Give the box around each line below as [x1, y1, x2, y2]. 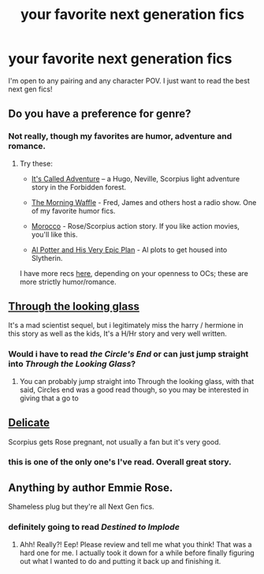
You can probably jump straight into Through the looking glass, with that [19, 376, 255, 386]
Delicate [8, 416, 50, 430]
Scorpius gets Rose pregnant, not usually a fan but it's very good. [8, 437, 221, 446]
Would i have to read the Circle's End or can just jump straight [8, 348, 249, 360]
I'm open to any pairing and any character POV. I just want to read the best [8, 76, 250, 85]
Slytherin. [31, 253, 63, 263]
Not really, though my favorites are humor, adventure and [8, 131, 232, 142]
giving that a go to [19, 393, 79, 403]
